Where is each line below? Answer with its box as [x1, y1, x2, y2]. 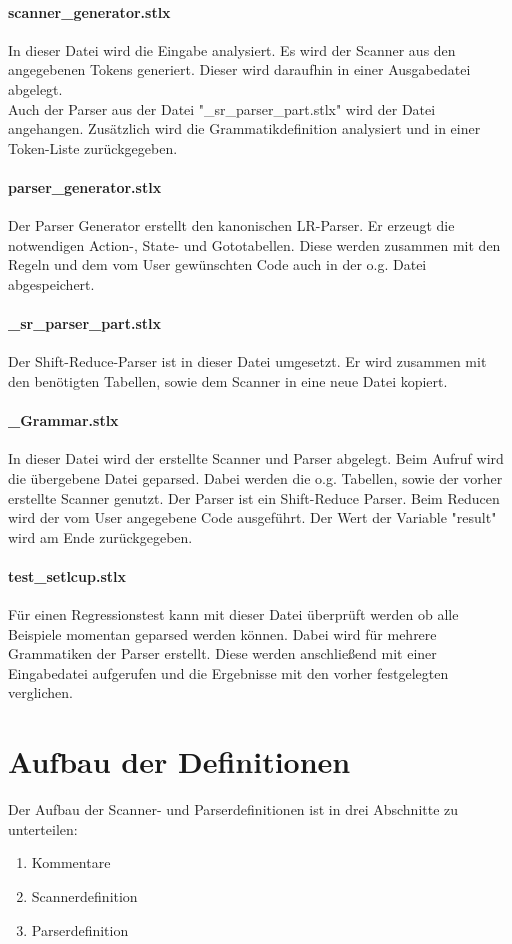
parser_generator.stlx [8, 176, 162, 197]
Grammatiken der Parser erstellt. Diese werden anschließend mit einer [8, 643, 437, 664]
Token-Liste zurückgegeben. [8, 137, 178, 158]
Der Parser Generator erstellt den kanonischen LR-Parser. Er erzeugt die [8, 215, 455, 236]
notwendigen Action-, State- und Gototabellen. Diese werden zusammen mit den [8, 234, 501, 255]
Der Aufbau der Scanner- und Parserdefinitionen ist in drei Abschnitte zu [8, 799, 459, 820]
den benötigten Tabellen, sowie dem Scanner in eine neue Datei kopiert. [8, 370, 448, 391]
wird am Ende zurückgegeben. [8, 526, 193, 547]
